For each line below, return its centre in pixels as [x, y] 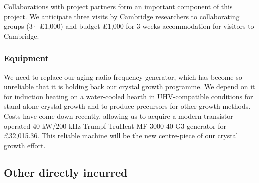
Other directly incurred [66, 172]
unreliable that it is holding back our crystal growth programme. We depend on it [130, 87]
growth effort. [25, 145]
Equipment [26, 58]
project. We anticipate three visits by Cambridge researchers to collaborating [122, 16]
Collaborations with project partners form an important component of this [118, 6]
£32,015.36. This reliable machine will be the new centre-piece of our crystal [121, 136]
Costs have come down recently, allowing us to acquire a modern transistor [119, 116]
